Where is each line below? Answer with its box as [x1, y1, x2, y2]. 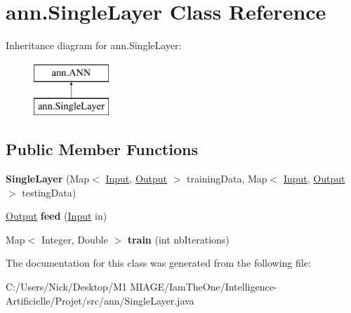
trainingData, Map [187, 171, 267, 186]
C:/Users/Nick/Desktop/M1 [6, 279, 127, 294]
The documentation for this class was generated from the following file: [6, 255, 311, 270]
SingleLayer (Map [6, 171, 90, 186]
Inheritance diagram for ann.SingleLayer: [6, 38, 182, 53]
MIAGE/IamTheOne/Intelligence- [130, 279, 277, 294]
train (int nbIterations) [127, 232, 230, 246]
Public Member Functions [6, 138, 198, 160]
